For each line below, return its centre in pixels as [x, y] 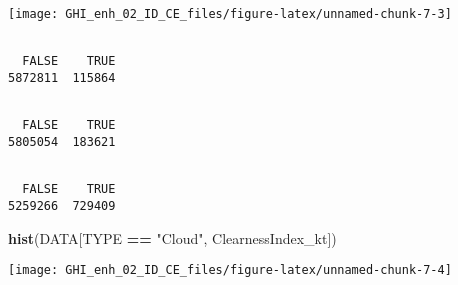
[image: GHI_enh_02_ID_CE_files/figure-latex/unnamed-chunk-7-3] [230, 14]
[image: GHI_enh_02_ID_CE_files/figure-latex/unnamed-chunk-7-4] [230, 270]
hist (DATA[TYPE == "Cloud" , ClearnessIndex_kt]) [172, 237]
